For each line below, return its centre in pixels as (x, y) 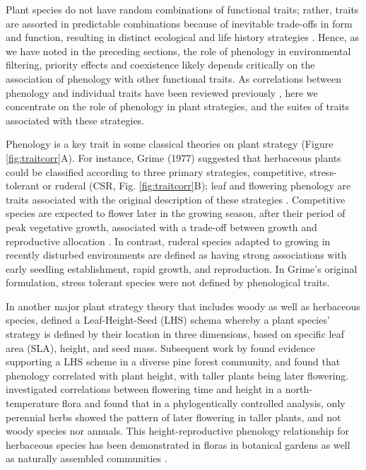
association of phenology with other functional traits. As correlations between (174, 78)
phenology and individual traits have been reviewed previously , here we (162, 92)
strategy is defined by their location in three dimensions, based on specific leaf (175, 334)
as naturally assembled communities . (87, 458)
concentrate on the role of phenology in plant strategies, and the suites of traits (178, 106)
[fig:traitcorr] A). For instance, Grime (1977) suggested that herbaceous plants (173, 157)
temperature (33, 403)
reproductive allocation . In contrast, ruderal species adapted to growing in (168, 241)
